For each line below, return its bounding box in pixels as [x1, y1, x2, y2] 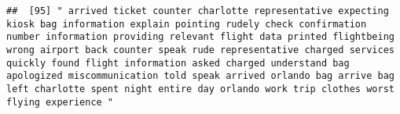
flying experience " [6, 96, 114, 108]
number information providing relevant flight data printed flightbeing [6, 31, 394, 43]
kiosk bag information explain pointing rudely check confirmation [6, 18, 367, 30]
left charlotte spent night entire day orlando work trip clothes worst [6, 83, 394, 94]
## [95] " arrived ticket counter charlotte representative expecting [6, 5, 389, 16]
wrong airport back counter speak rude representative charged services [6, 44, 394, 55]
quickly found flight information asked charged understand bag [6, 57, 350, 69]
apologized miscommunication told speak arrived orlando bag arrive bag [6, 70, 394, 82]
